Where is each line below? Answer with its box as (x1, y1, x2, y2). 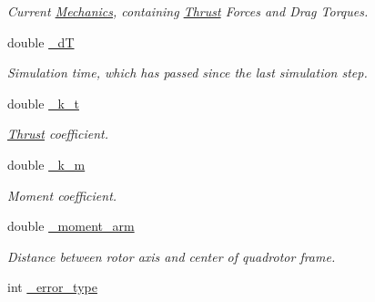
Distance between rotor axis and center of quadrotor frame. (7, 246, 336, 266)
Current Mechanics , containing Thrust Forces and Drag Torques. (7, 2, 369, 20)
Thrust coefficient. (7, 124, 108, 143)
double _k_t (7, 93, 79, 112)
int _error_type (7, 277, 97, 297)
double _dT (7, 32, 75, 51)
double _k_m (7, 154, 86, 173)
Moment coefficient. (7, 185, 117, 204)
